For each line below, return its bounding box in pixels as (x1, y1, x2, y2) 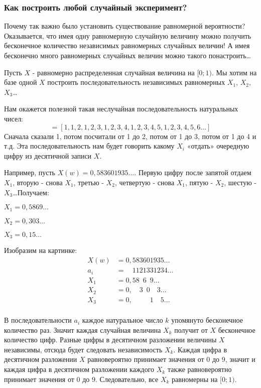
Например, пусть (4, 167, 55, 178)
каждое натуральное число (82, 315, 163, 325)
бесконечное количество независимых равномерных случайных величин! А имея (4, 40, 250, 51)
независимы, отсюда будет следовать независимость (4, 344, 163, 354)
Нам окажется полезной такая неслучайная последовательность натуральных (4, 103, 238, 114)
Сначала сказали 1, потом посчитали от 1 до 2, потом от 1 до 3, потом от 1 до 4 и (4, 131, 256, 141)
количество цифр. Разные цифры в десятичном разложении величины (4, 334, 217, 345)
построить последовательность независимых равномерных (47, 77, 225, 87)
